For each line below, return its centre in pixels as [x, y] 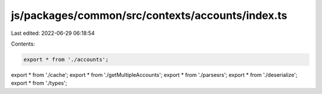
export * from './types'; [39, 83]
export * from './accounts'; [66, 59]
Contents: [23, 44]
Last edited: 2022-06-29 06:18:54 [53, 33]
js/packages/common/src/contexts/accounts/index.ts [149, 15]
